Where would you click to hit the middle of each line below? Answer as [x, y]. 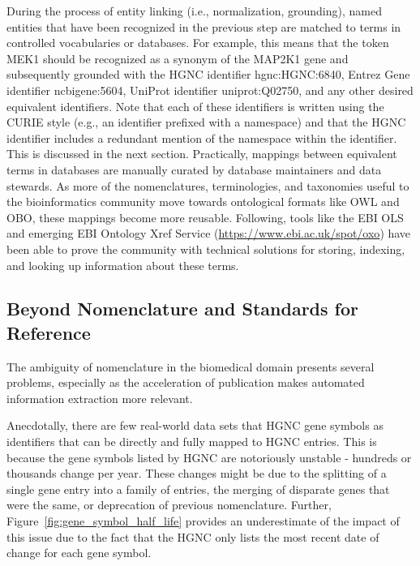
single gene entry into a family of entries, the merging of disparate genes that [198, 489]
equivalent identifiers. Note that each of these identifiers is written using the [195, 106]
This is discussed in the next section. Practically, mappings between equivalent [202, 154]
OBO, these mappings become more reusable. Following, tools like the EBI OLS [205, 217]
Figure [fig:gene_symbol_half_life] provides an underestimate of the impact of [203, 521]
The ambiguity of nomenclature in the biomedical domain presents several [191, 366]
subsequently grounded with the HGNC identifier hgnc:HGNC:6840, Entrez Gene [208, 74]
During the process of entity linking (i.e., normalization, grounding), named [194, 11]
